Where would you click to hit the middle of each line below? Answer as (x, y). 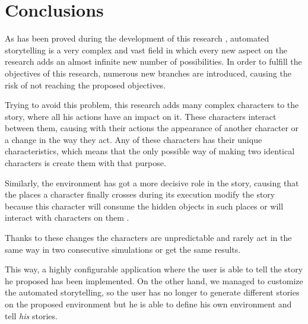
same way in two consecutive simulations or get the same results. (123, 249)
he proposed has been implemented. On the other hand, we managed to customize (154, 280)
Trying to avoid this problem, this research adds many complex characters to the (152, 105)
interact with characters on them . (67, 217)
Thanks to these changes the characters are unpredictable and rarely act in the (148, 238)
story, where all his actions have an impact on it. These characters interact (141, 116)
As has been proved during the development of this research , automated (137, 38)
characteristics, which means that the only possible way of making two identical (150, 151)
